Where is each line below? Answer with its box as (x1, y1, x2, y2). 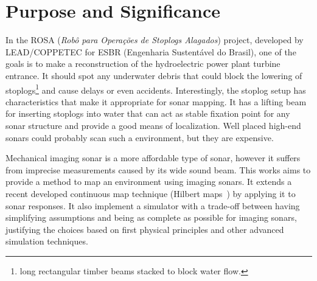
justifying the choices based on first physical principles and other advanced (5, 223, 284, 235)
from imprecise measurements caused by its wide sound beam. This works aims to (5, 163, 311, 176)
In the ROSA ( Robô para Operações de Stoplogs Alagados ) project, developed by (5, 33, 304, 46)
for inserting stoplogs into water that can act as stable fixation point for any (5, 107, 290, 120)
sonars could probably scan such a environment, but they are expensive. (5, 131, 274, 144)
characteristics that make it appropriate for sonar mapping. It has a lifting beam (5, 95, 307, 108)
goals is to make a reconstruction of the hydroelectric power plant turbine (5, 57, 280, 70)
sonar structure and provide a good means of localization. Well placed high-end (5, 119, 301, 131)
